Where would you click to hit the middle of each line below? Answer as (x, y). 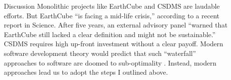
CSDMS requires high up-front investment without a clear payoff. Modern (114, 44)
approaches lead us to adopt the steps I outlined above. (86, 72)
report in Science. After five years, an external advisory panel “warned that (116, 25)
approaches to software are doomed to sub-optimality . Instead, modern (110, 62)
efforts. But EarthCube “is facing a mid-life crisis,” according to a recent (112, 15)
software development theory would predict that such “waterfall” (100, 53)
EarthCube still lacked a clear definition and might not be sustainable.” (110, 34)
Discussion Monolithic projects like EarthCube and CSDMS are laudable (112, 6)
